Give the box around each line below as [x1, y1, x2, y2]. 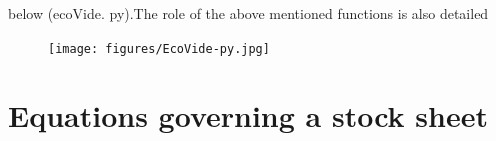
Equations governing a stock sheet [8, 95, 488, 136]
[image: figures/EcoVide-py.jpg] [48, 41, 270, 56]
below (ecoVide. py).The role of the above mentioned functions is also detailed [8, 3, 489, 23]
